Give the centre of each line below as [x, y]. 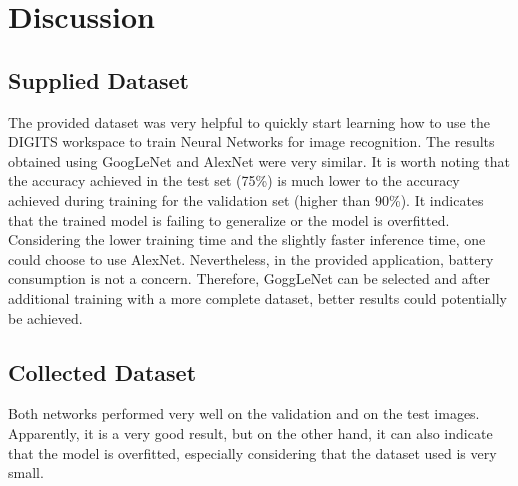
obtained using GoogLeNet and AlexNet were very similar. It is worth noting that [259, 160]
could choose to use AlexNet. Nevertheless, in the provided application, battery [251, 258]
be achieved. [45, 317]
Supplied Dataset [98, 79]
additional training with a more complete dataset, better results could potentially [257, 297]
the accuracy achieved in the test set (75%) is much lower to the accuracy [234, 180]
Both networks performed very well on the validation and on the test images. [244, 413]
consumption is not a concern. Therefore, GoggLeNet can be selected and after [249, 278]
